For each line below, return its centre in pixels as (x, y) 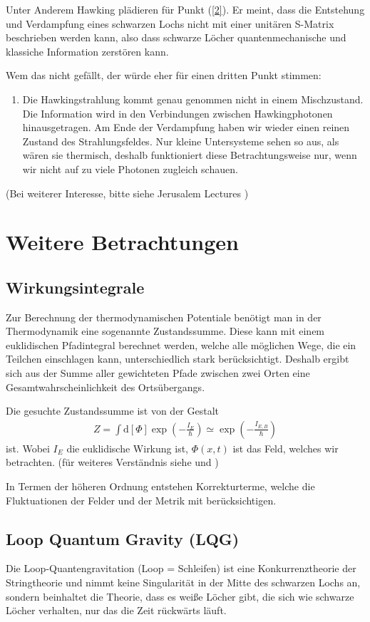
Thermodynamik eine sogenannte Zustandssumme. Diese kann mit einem (165, 331)
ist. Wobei (28, 448)
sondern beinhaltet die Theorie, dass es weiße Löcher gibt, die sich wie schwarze (180, 596)
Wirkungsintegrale (75, 287)
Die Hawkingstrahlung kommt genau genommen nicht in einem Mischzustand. (193, 99)
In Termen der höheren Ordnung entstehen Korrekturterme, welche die (160, 486)
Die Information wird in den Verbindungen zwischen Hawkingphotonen (178, 113)
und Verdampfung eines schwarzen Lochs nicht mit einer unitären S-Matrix (170, 23)
